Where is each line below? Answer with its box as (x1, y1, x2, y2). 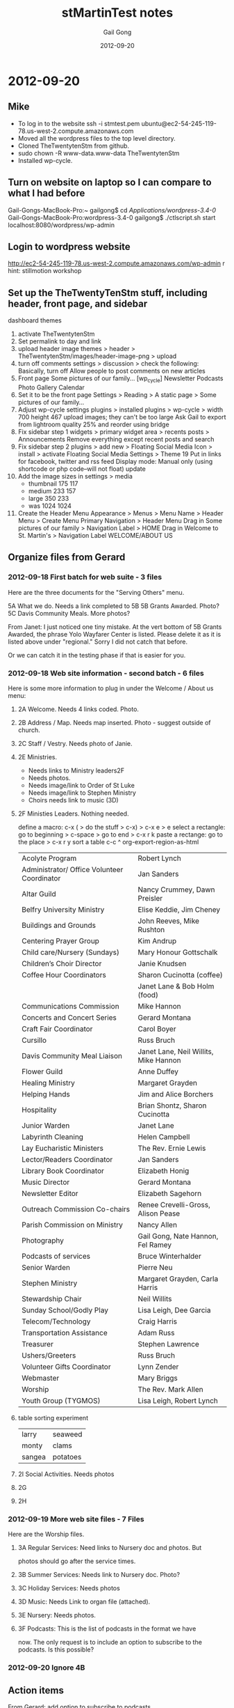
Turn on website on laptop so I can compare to (8, 176, 212, 189)
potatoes (52, 1452, 82, 1461)
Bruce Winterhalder (137, 1251, 202, 1261)
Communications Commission (21, 1001, 120, 1011)
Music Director (21, 1177, 70, 1187)
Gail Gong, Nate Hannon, (137, 1231, 219, 1241)
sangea (21, 1452, 46, 1461)
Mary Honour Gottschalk (137, 947, 218, 957)
